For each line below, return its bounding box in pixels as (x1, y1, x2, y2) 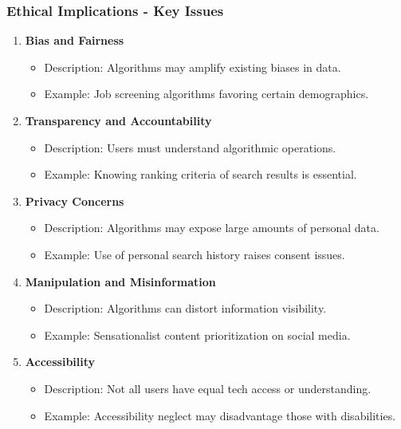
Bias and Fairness (25, 32, 124, 49)
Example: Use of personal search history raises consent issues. (44, 246, 345, 262)
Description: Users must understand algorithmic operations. (44, 139, 336, 155)
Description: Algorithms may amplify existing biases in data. (44, 58, 341, 75)
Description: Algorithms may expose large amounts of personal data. (44, 219, 379, 236)
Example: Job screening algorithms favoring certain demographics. (44, 85, 369, 102)
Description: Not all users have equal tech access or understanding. (44, 380, 372, 396)
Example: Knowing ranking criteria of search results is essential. (44, 166, 357, 183)
